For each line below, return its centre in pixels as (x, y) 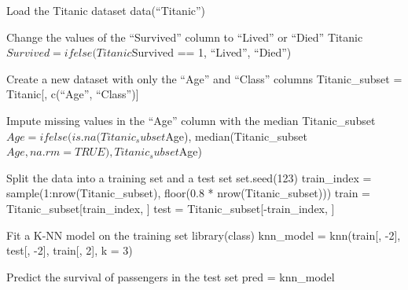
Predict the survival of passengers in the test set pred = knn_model (171, 276)
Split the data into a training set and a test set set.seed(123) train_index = (189, 177)
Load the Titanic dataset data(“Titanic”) (106, 10)
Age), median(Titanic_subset (236, 136)
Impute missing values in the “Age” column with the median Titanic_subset (191, 120)
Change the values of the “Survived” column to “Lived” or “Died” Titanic (185, 37)
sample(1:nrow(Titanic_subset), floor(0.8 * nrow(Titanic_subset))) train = (188, 193)
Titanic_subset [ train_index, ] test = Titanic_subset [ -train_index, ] (171, 208)
